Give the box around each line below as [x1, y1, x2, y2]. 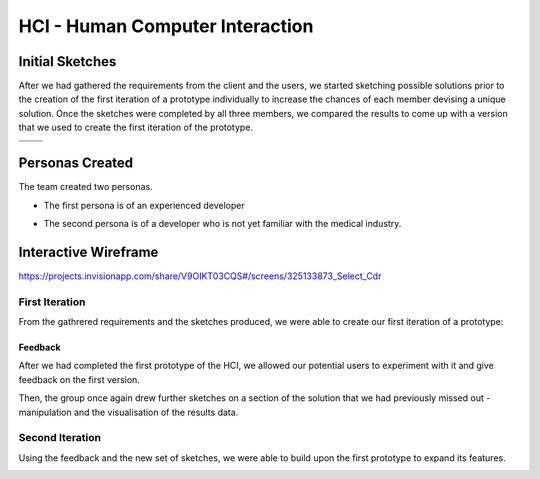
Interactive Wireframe [18, 243, 159, 260]
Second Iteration [18, 431, 102, 445]
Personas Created [18, 155, 134, 172]
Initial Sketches [18, 53, 117, 70]
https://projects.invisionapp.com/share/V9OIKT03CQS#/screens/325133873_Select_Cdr [18, 270, 382, 282]
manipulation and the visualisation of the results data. [18, 406, 239, 418]
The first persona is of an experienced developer [43, 199, 245, 211]
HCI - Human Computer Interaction [18, 15, 314, 37]
